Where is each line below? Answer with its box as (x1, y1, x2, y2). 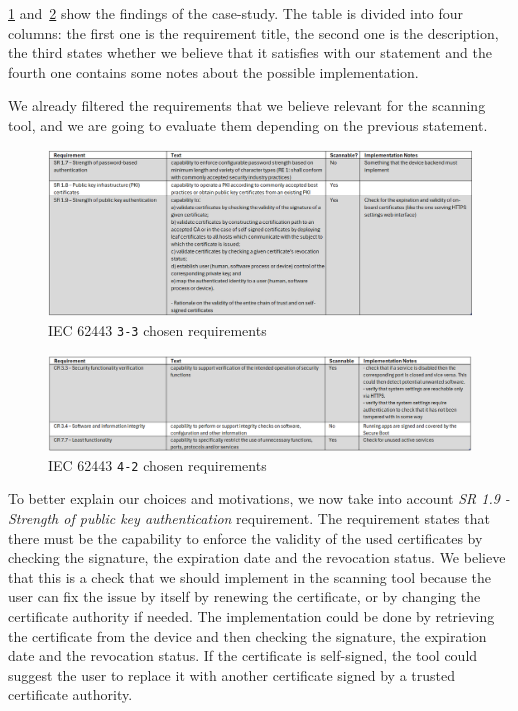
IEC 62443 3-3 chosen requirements (48, 320, 267, 341)
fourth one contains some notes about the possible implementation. (8, 61, 419, 82)
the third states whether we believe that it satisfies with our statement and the (8, 42, 492, 63)
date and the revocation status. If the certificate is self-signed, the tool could (8, 645, 478, 666)
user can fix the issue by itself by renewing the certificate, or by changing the (8, 586, 481, 607)
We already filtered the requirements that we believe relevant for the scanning (8, 95, 486, 116)
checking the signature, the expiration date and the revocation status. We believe (8, 547, 506, 568)
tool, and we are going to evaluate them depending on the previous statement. (8, 114, 488, 135)
